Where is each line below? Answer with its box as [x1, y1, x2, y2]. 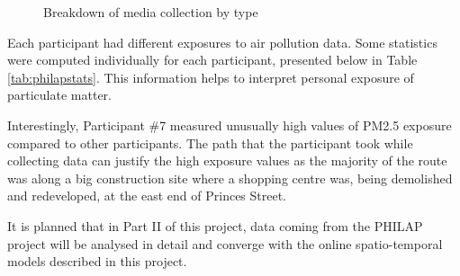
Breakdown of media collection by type [43, 3, 258, 21]
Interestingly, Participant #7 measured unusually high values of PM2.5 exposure [7, 115, 452, 134]
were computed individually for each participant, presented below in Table [7, 50, 418, 69]
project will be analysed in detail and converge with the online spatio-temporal [7, 234, 443, 253]
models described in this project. [7, 252, 187, 271]
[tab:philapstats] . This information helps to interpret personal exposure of [7, 67, 414, 86]
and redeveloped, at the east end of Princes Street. [7, 186, 287, 205]
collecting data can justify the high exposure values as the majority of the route [7, 151, 447, 170]
